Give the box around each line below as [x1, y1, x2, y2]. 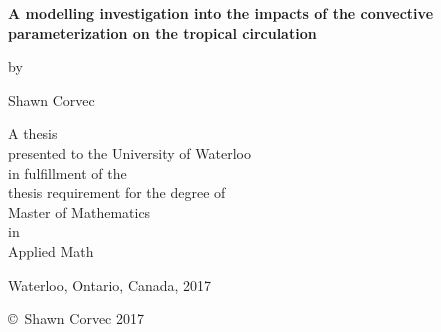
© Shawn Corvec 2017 [8, 308, 144, 329]
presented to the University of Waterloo [8, 142, 251, 163]
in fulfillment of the [8, 162, 127, 183]
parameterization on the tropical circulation [8, 22, 317, 43]
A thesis [8, 123, 58, 144]
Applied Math [8, 240, 94, 261]
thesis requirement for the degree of [8, 182, 226, 203]
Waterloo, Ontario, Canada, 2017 [8, 274, 212, 295]
